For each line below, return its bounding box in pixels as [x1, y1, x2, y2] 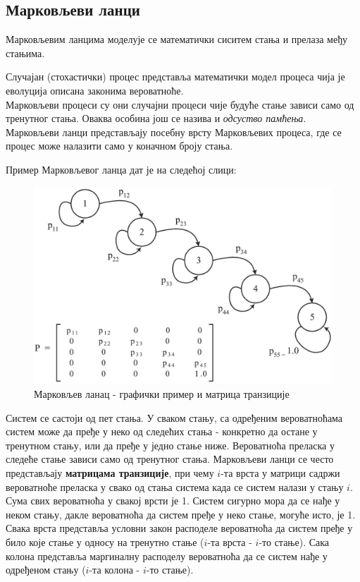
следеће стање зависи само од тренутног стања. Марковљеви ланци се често [6, 451, 334, 466]
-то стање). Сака [259, 534, 330, 549]
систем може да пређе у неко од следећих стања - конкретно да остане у [6, 424, 318, 439]
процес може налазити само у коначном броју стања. [6, 138, 233, 153]
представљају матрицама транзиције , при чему [6, 466, 214, 480]
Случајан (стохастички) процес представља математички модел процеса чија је [6, 69, 345, 84]
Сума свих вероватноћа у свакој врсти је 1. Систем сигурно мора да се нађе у [6, 493, 340, 508]
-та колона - [89, 562, 140, 577]
